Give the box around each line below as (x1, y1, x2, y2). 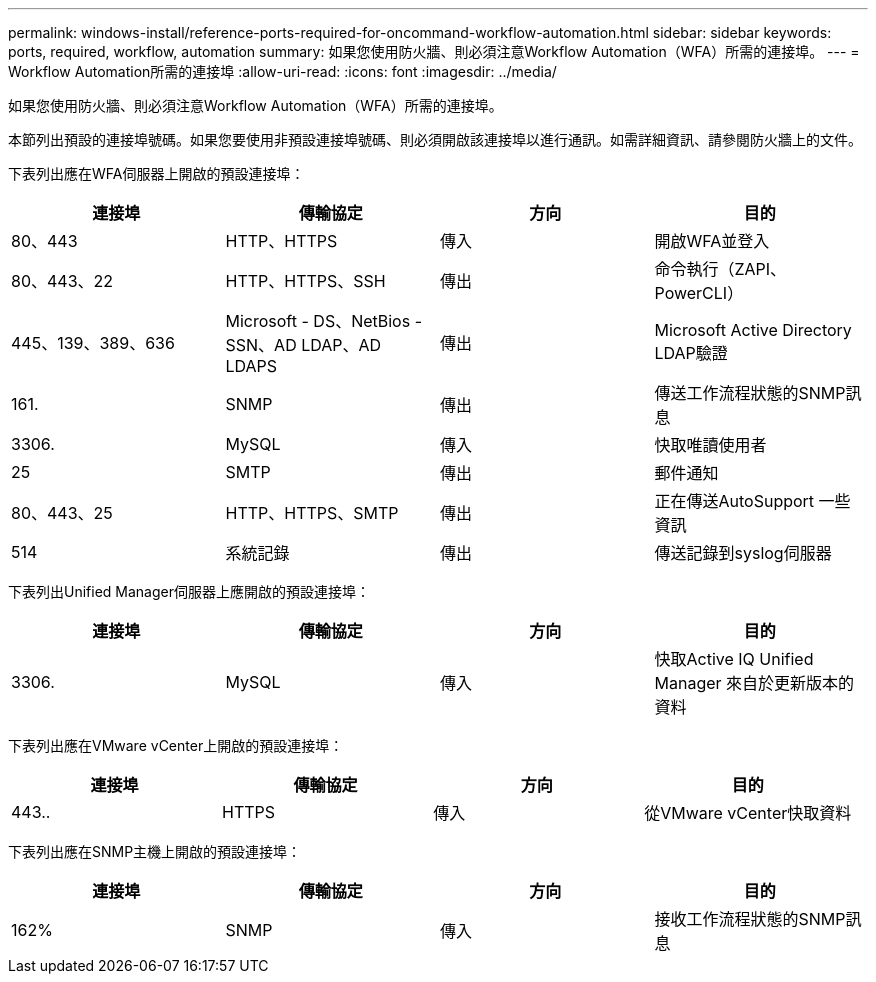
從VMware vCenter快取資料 (644, 803, 852, 823)
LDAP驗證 (654, 343, 728, 363)
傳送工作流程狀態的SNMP (654, 383, 846, 403)
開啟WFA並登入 (654, 231, 770, 251)
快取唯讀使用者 (654, 435, 767, 455)
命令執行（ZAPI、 (654, 259, 787, 279)
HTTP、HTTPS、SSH (225, 271, 386, 291)
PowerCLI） (654, 283, 744, 303)
